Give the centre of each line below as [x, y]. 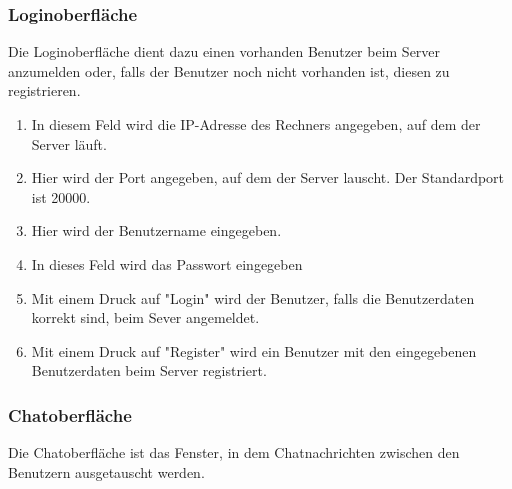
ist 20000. [61, 196]
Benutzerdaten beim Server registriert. [149, 370]
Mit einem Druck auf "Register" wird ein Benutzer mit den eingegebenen [254, 350]
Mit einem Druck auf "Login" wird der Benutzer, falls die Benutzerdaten [253, 297]
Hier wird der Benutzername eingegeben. [156, 230]
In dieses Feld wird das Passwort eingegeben [167, 263]
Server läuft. [69, 143]
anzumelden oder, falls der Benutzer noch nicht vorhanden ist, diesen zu [229, 70]
